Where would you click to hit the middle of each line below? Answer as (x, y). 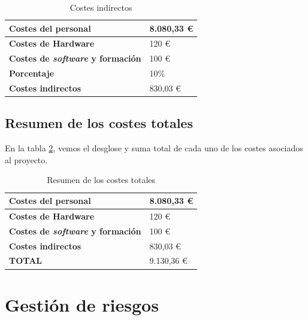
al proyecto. (26, 159)
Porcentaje (32, 73)
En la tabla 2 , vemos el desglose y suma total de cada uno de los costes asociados (154, 148)
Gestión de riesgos (82, 304)
